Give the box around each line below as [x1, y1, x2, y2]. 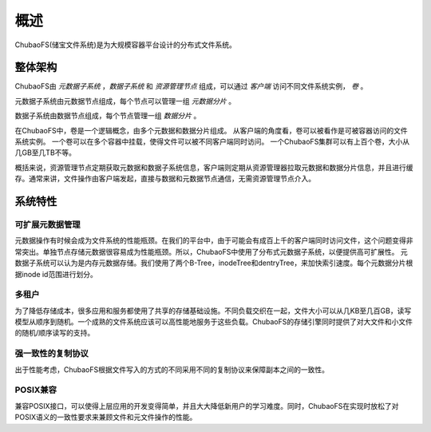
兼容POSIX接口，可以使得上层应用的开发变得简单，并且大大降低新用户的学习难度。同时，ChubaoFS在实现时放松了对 [14, 401, 399, 410]
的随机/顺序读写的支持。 [14, 328, 95, 338]
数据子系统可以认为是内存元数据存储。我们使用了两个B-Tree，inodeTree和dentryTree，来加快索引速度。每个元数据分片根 [14, 258, 413, 268]
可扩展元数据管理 [14, 219, 81, 230]
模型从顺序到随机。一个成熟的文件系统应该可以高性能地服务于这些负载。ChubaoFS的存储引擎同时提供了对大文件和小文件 [14, 317, 413, 327]
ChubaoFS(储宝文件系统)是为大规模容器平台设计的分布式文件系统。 [14, 40, 237, 50]
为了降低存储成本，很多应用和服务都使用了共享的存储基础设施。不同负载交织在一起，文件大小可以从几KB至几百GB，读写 [14, 306, 412, 315]
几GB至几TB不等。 [14, 148, 76, 157]
